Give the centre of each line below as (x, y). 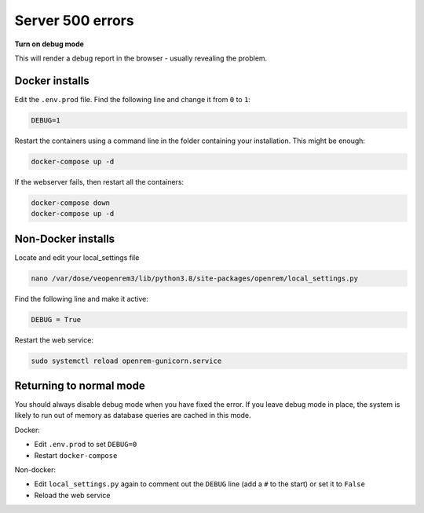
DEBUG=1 (46, 120)
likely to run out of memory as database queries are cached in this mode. (133, 416)
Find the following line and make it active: (82, 299)
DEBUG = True (56, 319)
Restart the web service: (54, 340)
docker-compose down (70, 203)
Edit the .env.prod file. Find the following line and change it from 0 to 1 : (133, 99)
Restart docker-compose (76, 455)
